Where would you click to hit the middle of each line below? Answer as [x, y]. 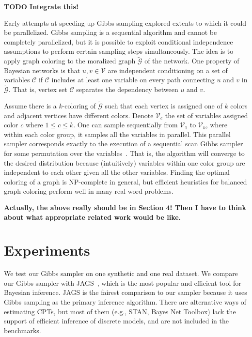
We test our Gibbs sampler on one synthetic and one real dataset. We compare [121, 273]
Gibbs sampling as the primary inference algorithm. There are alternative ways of [125, 302]
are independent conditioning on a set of [168, 70]
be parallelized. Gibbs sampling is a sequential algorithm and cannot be [110, 32]
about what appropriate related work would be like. [93, 217]
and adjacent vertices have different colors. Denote [79, 115]
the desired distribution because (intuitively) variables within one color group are [125, 162]
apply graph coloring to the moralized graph [70, 61]
